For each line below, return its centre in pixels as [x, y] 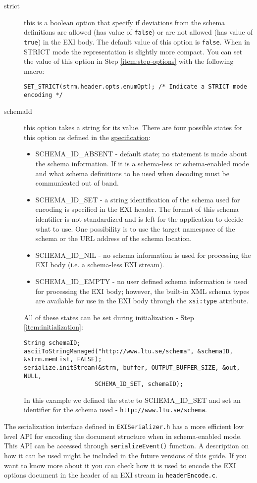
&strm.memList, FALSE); [63, 360]
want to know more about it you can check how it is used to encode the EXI [120, 465]
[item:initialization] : [53, 327]
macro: [34, 71]
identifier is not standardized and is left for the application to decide [139, 218]
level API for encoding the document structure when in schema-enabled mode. [123, 436]
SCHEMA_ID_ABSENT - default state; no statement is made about [141, 154]
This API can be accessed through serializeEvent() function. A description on [127, 446]
